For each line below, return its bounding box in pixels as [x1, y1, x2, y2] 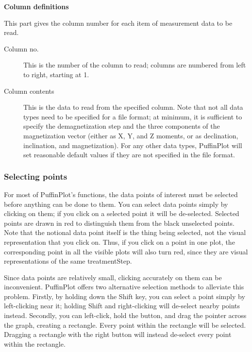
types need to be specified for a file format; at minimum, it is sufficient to [23, 111, 242, 121]
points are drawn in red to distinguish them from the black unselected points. [4, 218, 235, 228]
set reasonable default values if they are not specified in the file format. [23, 150, 235, 160]
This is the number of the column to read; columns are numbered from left [23, 60, 246, 70]
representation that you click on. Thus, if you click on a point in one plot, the [4, 236, 235, 247]
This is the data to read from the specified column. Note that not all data [23, 102, 243, 112]
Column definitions [4, 1, 69, 11]
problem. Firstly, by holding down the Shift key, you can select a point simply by [4, 291, 245, 301]
